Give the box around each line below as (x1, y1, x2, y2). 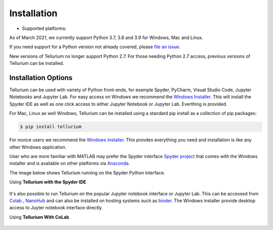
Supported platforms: (22, 25, 67, 31)
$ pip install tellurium (20, 124, 82, 130)
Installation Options (9, 73, 73, 82)
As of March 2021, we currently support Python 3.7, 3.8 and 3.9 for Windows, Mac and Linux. (9, 34, 203, 41)
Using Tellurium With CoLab (9, 214, 69, 220)
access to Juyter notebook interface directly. (9, 205, 103, 211)
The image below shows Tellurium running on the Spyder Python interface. (9, 170, 165, 176)
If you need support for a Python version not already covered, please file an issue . (9, 44, 180, 50)
